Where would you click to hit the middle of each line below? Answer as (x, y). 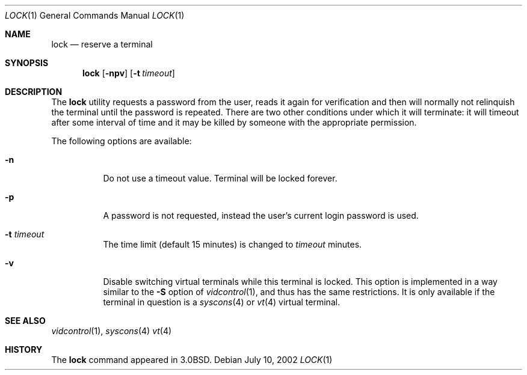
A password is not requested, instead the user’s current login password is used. (261, 215)
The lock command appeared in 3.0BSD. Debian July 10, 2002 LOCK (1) (192, 360)
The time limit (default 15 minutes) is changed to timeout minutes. (233, 244)
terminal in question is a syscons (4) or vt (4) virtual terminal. (222, 302)
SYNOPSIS (27, 63)
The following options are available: (122, 141)
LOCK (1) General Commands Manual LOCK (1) (95, 15)
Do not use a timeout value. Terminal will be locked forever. (220, 178)
